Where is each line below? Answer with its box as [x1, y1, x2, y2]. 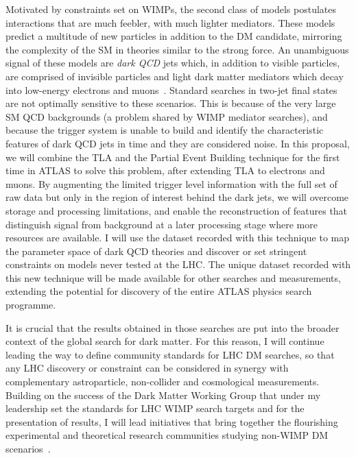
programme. [5, 298, 56, 312]
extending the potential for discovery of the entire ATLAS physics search [5, 284, 312, 298]
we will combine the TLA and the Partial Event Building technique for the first [5, 149, 340, 164]
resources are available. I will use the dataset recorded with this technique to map [5, 230, 350, 245]
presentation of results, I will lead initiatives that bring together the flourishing [5, 414, 338, 429]
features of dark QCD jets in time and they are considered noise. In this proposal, [5, 136, 350, 150]
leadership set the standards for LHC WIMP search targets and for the [5, 401, 305, 415]
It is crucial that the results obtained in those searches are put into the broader [5, 320, 340, 335]
